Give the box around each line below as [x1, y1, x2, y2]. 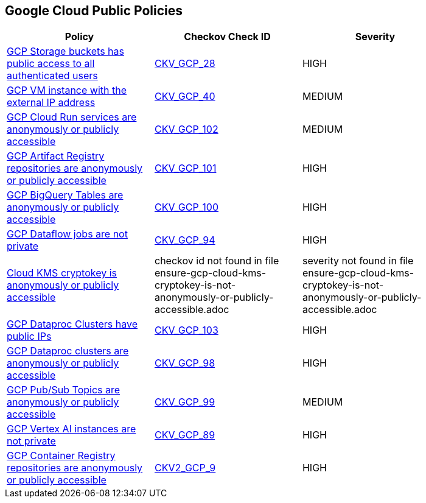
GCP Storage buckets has [7, 45, 124, 58]
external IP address [7, 96, 96, 109]
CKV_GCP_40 [154, 90, 215, 103]
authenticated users [7, 69, 98, 82]
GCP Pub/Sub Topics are [7, 384, 120, 396]
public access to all [7, 57, 95, 70]
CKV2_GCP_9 [154, 462, 216, 474]
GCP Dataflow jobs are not [7, 228, 128, 241]
